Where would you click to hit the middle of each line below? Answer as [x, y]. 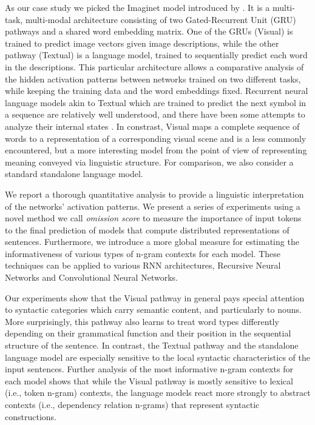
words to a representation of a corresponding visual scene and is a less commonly [156, 138]
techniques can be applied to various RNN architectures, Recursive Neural [143, 265]
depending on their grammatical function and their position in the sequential [148, 333]
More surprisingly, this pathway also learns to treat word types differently [142, 321]
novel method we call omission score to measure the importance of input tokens [153, 218]
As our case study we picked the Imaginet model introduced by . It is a [137, 7]
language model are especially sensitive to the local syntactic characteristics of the [157, 357]
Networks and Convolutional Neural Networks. [91, 277]
